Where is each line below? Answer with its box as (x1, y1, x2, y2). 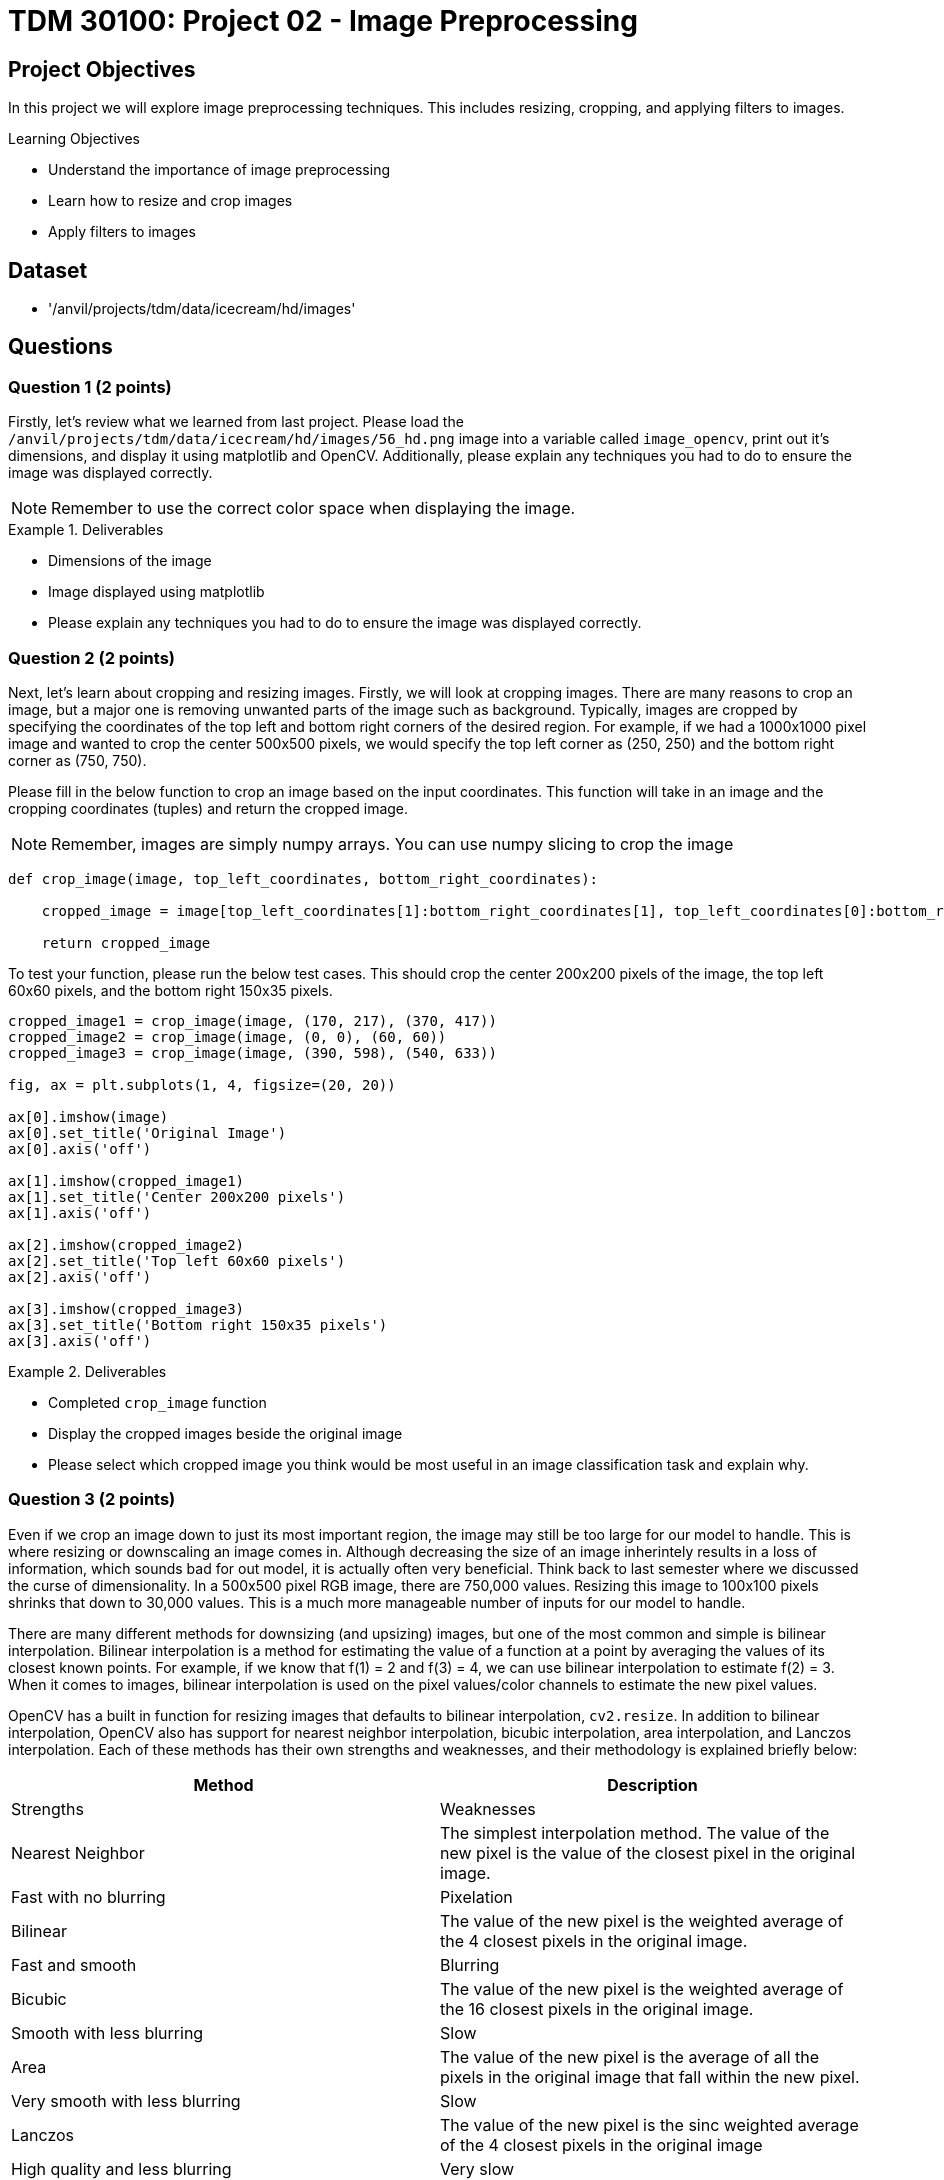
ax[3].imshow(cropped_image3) (8, 1300, 245, 1317)
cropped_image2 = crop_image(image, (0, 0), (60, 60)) (8, 1028, 447, 1045)
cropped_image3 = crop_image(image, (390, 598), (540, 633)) (8, 1044, 497, 1061)
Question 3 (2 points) (8, 1489, 176, 1510)
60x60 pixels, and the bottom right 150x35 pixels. (8, 981, 333, 999)
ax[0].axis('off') (8, 1140, 152, 1157)
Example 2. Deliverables (8, 1362, 167, 1380)
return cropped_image (41, 934, 211, 951)
